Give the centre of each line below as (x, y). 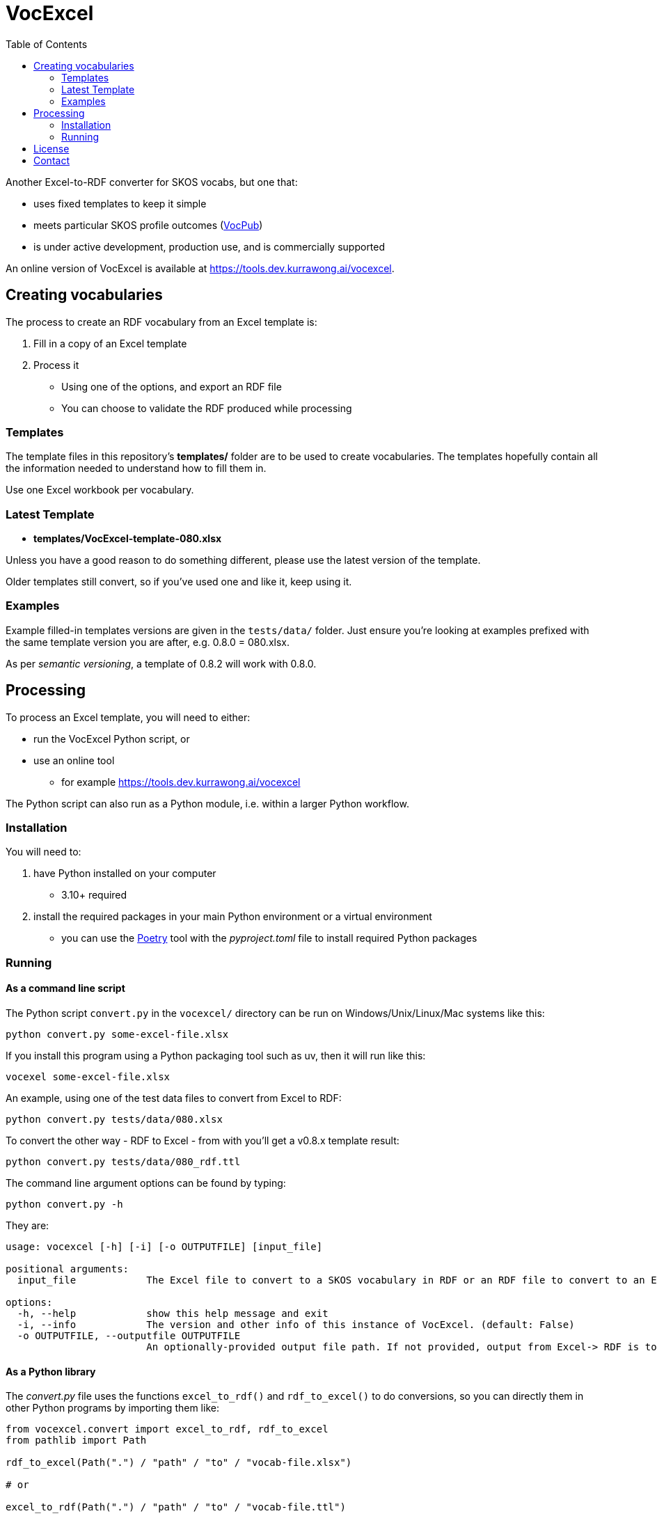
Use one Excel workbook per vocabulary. (100, 490)
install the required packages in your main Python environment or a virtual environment (233, 917)
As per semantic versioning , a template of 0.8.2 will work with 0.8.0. (161, 663)
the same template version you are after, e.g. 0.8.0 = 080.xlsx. (148, 642)
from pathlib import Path (76, 1440)
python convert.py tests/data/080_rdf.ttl (123, 1162)
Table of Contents (47, 44)
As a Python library (51, 1371)
